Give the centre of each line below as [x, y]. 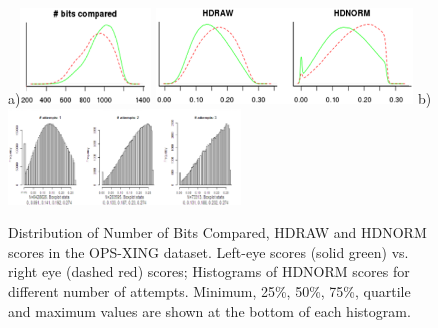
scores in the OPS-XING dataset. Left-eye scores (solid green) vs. [208, 251]
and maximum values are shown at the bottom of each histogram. [209, 310]
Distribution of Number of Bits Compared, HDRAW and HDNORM [217, 232]
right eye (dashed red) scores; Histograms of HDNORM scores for [209, 271]
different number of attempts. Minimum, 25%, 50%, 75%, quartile [209, 290]
